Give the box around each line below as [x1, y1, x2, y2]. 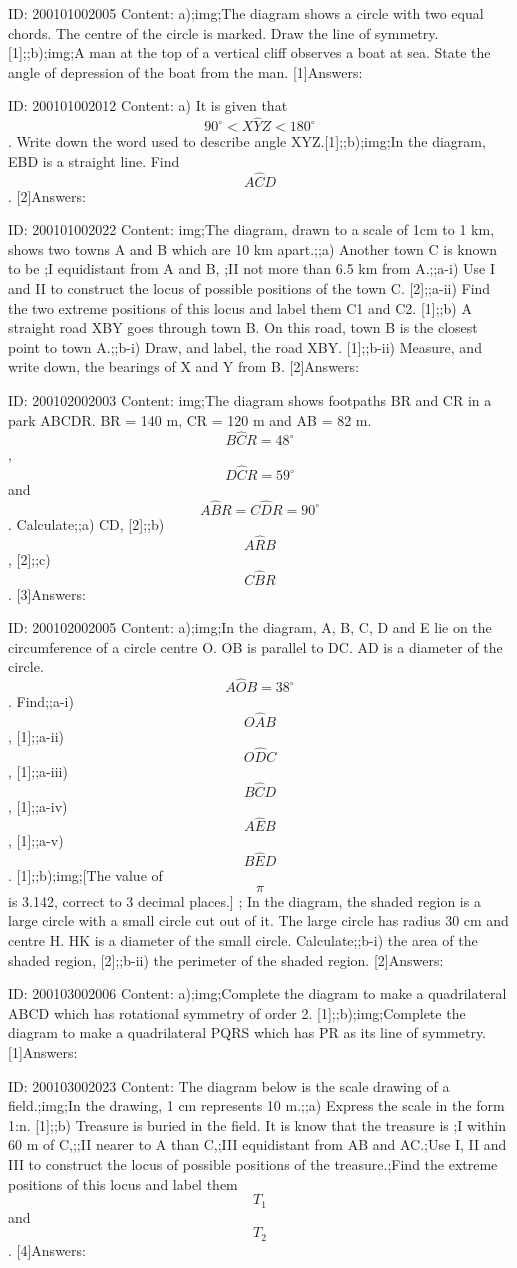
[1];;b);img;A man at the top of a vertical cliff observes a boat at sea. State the [8, 42, 491, 63]
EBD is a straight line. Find [8, 150, 180, 171]
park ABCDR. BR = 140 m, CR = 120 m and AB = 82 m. [8, 409, 372, 430]
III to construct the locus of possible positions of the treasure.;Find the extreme [8, 1153, 498, 1174]
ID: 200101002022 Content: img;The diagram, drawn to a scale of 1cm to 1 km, [8, 219, 495, 240]
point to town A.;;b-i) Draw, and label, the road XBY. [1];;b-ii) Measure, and [8, 336, 482, 357]
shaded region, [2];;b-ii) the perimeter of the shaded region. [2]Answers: [8, 949, 444, 970]
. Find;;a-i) [8, 691, 74, 712]
